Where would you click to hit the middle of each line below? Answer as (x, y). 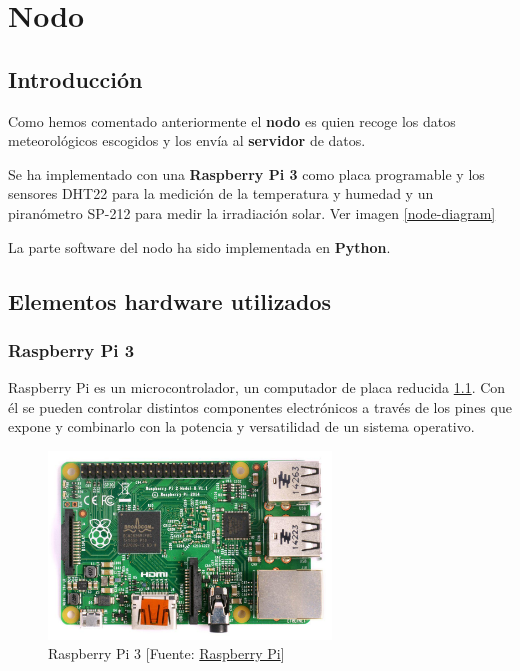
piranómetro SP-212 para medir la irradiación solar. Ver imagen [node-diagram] (252, 212)
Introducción (75, 78)
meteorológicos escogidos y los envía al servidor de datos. (187, 140)
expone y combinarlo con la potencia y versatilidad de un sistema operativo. (241, 426)
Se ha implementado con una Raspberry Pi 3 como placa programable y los (246, 173)
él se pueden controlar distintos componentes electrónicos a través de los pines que (260, 406)
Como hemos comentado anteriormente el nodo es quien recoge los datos (232, 120)
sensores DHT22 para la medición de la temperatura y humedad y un (221, 193)
